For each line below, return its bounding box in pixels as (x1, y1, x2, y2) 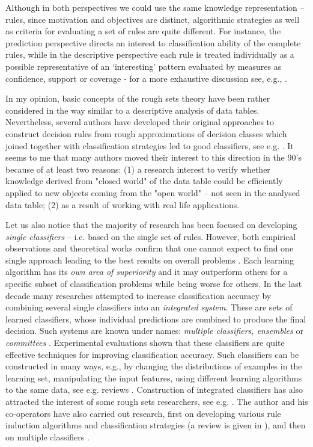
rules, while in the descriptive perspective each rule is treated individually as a (5, 48, 294, 61)
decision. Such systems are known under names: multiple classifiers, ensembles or (5, 324, 303, 337)
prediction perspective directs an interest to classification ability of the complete (5, 36, 301, 49)
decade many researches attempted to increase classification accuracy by (5, 289, 272, 301)
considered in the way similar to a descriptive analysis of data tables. (5, 103, 260, 116)
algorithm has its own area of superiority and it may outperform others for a (5, 265, 288, 278)
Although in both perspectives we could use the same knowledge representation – (5, 1, 305, 13)
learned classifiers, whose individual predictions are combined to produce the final (5, 312, 306, 325)
